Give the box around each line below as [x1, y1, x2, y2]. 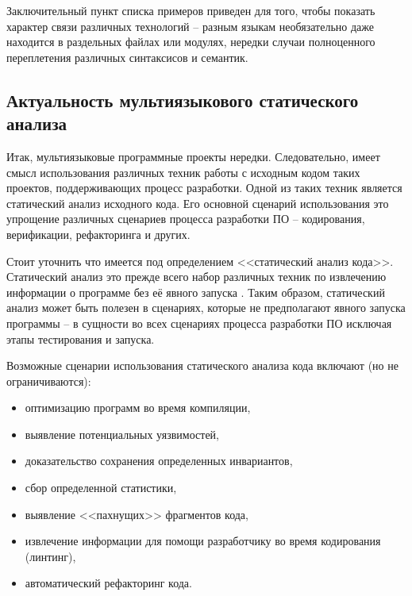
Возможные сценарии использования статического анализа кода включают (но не [6, 357, 399, 374]
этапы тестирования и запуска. [6, 330, 155, 347]
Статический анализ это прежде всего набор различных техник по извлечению [6, 268, 387, 285]
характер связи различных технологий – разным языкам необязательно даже [6, 17, 374, 34]
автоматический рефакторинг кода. [25, 575, 192, 591]
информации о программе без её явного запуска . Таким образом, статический [6, 283, 385, 300]
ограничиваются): [6, 372, 91, 389]
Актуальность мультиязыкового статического [6, 87, 359, 112]
